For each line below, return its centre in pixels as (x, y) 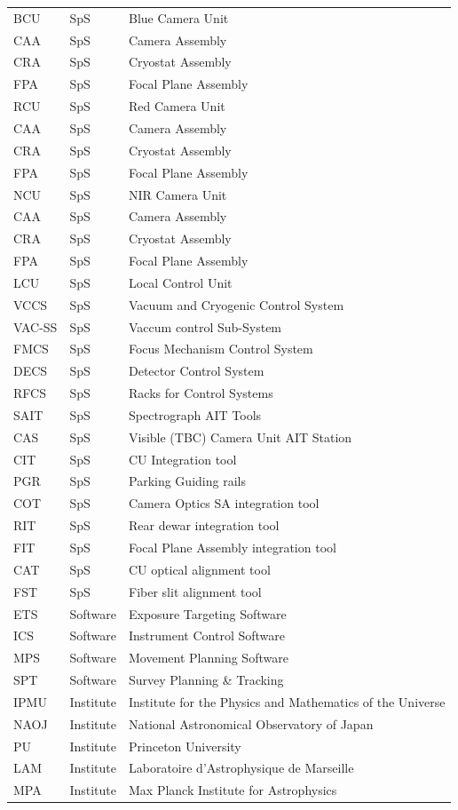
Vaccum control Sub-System (205, 326)
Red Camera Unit (177, 106)
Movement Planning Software (209, 658)
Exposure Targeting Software (208, 613)
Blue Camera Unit (179, 17)
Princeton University (185, 746)
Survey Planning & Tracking (206, 680)
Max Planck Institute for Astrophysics (233, 790)
